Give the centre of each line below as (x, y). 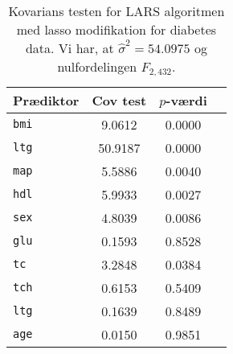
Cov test (119, 100)
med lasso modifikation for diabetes (117, 29)
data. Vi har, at (69, 48)
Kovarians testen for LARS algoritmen (117, 11)
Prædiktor (46, 100)
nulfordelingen (97, 66)
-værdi (186, 100)
